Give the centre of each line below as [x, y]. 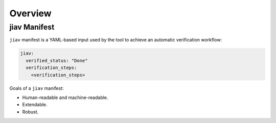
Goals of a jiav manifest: [37, 88]
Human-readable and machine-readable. [65, 97]
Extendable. [35, 105]
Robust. [30, 112]
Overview [30, 13]
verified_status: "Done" [57, 60]
